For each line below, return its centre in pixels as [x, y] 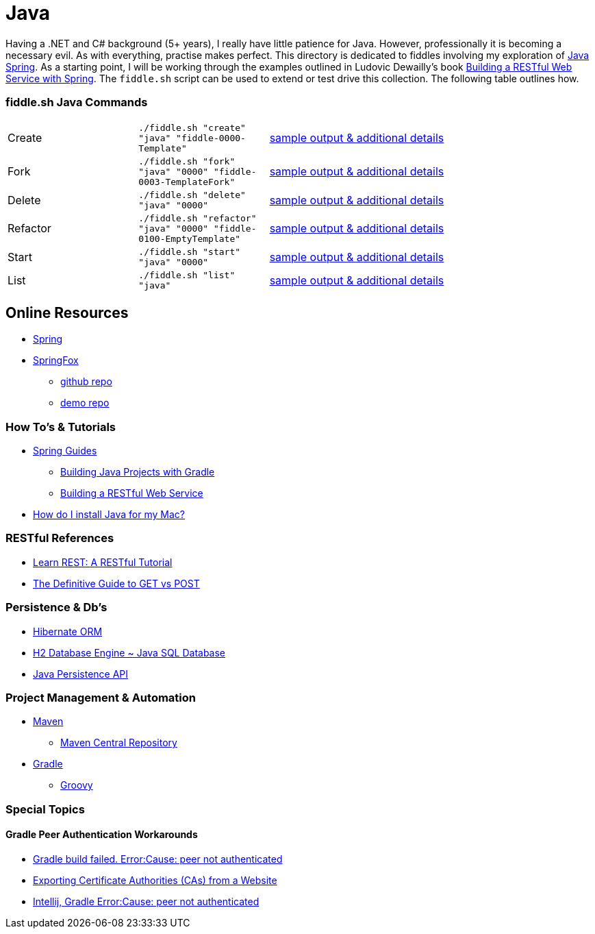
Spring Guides [65, 451]
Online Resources [67, 312]
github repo [86, 382]
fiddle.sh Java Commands [77, 102]
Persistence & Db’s [56, 607]
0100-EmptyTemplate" [190, 238]
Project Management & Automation [101, 697]
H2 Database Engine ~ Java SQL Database [129, 652]
